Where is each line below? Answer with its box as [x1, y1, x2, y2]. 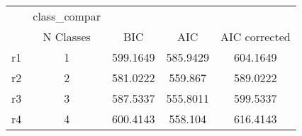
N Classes [43, 28, 91, 45]
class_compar [33, 8, 101, 24]
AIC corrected [220, 28, 291, 45]
